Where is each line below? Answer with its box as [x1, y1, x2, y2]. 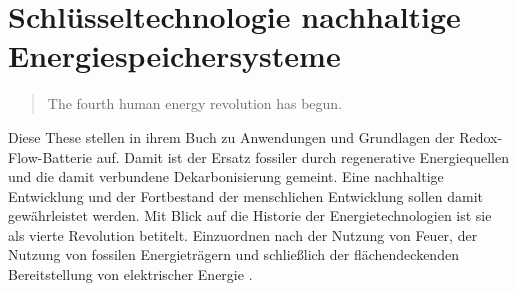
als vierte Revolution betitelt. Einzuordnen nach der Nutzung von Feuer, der [8, 224, 478, 245]
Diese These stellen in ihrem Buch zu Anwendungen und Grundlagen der [8, 126, 455, 147]
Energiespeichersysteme [8, 35, 341, 76]
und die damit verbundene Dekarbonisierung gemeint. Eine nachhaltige [8, 166, 444, 187]
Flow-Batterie [8, 146, 93, 167]
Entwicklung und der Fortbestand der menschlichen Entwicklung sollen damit [8, 185, 484, 206]
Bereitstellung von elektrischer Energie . [8, 264, 253, 285]
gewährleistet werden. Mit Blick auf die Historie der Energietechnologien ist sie [8, 205, 492, 226]
